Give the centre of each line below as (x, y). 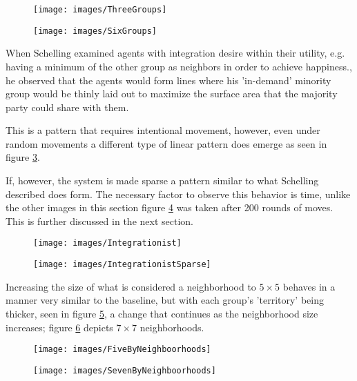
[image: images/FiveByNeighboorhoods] (122, 350)
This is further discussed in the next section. (99, 221)
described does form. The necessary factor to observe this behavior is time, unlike (178, 194)
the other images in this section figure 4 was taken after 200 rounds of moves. (170, 207)
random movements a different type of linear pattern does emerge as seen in (166, 143)
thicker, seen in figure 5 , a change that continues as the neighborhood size (162, 313)
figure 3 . (23, 157)
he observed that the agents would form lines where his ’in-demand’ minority (168, 80)
